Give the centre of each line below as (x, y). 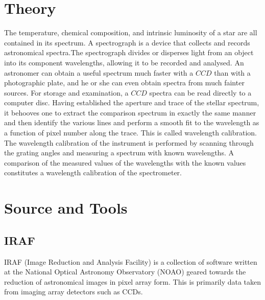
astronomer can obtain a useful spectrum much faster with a (99, 72)
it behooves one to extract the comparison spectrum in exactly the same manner (130, 112)
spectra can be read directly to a (200, 92)
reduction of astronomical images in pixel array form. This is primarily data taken (133, 281)
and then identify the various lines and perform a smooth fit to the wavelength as (132, 122)
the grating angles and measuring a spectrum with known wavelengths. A (119, 153)
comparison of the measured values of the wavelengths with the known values (125, 162)
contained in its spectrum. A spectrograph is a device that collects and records (127, 42)
